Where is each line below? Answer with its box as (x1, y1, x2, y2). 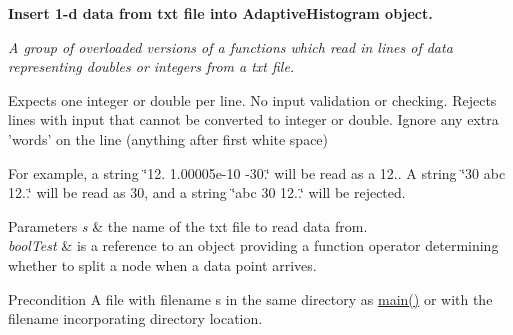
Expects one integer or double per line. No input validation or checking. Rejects (8, 89, 497, 110)
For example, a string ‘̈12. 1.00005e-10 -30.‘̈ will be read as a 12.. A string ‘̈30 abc (8, 162, 506, 183)
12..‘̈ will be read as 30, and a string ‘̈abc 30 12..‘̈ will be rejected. (8, 182, 406, 203)
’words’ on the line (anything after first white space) (8, 128, 329, 149)
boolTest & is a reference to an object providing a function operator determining (8, 235, 499, 256)
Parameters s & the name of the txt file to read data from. (8, 215, 368, 236)
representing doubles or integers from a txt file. (8, 56, 295, 77)
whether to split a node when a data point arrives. (8, 254, 317, 275)
